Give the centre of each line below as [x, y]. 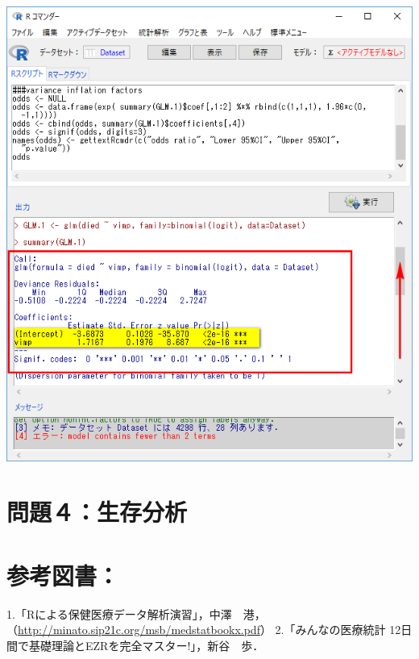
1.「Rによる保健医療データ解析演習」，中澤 [119, 613]
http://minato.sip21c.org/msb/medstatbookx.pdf [139, 630]
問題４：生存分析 [97, 512]
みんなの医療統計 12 [348, 630]
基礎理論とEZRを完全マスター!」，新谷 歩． [146, 645]
